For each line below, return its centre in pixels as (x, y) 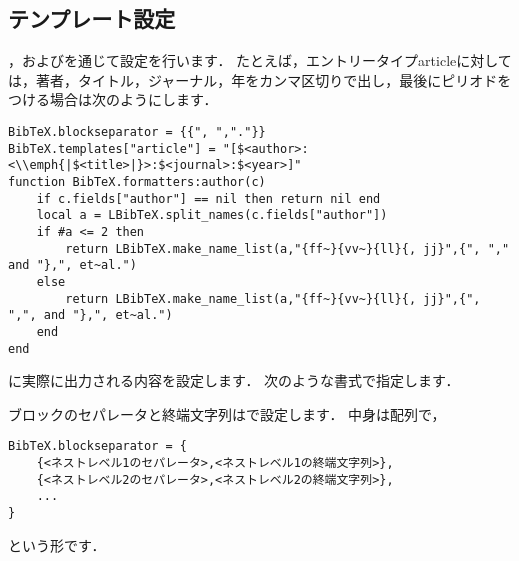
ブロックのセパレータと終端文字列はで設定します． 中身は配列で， (227, 413)
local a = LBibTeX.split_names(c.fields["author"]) (212, 215)
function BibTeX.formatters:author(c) (137, 181)
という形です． (57, 544)
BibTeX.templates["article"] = (112, 148)
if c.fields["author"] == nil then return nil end (208, 198)
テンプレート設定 (92, 18)
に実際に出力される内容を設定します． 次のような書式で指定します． (234, 380)
